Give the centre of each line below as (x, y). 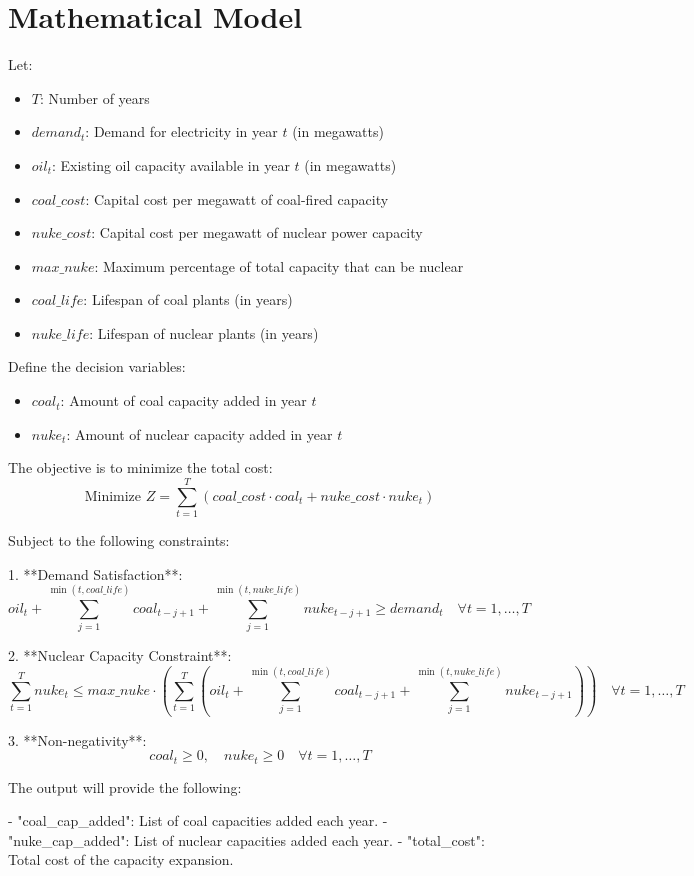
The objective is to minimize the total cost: (140, 467)
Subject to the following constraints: (119, 539)
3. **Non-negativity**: (77, 739)
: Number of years (94, 97)
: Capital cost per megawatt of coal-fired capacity (237, 198)
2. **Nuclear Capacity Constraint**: (120, 655)
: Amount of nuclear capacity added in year (199, 433)
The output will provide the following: (125, 786)
